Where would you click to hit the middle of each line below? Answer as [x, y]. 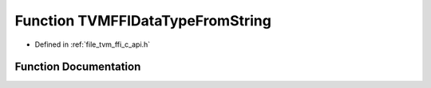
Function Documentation [78, 67]
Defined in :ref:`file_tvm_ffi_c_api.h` [93, 44]
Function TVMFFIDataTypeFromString [143, 21]
